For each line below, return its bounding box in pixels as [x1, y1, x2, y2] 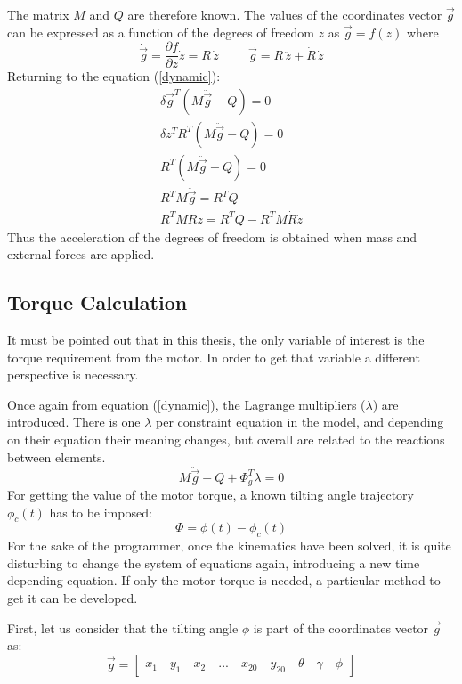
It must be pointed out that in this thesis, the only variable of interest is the [7, 330, 425, 349]
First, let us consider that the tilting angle [7, 618, 239, 637]
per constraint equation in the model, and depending [155, 412, 444, 431]
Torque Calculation [7, 289, 188, 316]
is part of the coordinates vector [253, 618, 429, 637]
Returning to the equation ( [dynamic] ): [7, 67, 221, 85]
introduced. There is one [7, 412, 141, 431]
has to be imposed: [49, 502, 152, 521]
